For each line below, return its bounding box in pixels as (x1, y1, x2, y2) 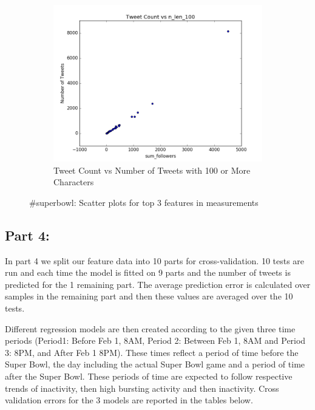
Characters (53, 176, 94, 188)
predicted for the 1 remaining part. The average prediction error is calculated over (5, 278, 311, 290)
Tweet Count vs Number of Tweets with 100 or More (53, 163, 251, 176)
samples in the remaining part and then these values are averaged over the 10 (5, 290, 293, 302)
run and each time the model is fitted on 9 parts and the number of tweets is (5, 266, 291, 279)
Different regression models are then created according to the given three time (5, 322, 296, 335)
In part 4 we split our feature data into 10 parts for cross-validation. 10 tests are (5, 254, 305, 267)
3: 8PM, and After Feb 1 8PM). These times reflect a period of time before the (5, 346, 299, 358)
